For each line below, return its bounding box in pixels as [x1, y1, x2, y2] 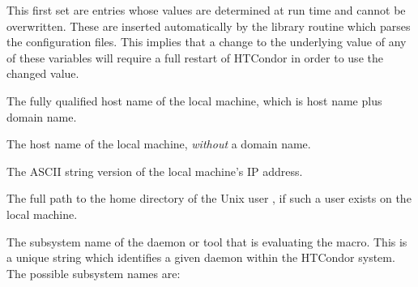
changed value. [6, 65, 79, 82]
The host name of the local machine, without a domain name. [6, 135, 311, 152]
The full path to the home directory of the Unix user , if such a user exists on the [6, 190, 412, 207]
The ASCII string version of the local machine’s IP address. [6, 162, 303, 179]
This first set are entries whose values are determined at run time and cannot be [6, 2, 406, 18]
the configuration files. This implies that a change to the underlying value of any [6, 33, 407, 50]
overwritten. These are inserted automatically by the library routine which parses [6, 17, 411, 34]
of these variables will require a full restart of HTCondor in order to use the [6, 49, 383, 66]
